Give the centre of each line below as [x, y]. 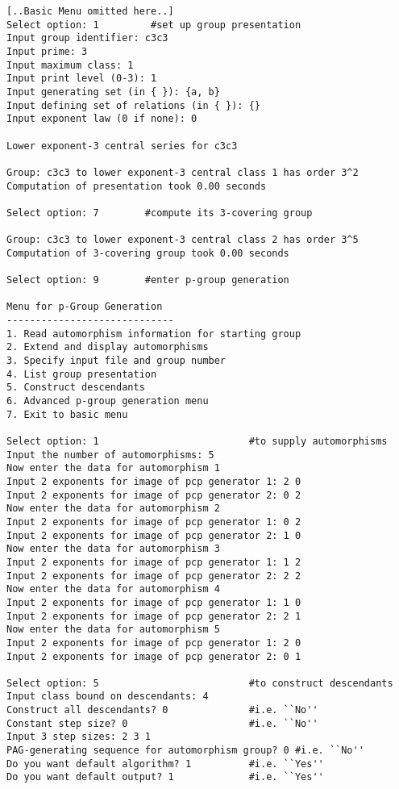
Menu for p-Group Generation [85, 307]
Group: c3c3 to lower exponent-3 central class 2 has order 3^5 [183, 240]
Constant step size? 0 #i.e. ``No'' [162, 723]
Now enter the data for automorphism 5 [113, 630]
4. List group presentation [82, 374]
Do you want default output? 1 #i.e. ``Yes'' [165, 777]
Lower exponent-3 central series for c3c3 [122, 146]
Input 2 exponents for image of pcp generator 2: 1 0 [154, 535]
